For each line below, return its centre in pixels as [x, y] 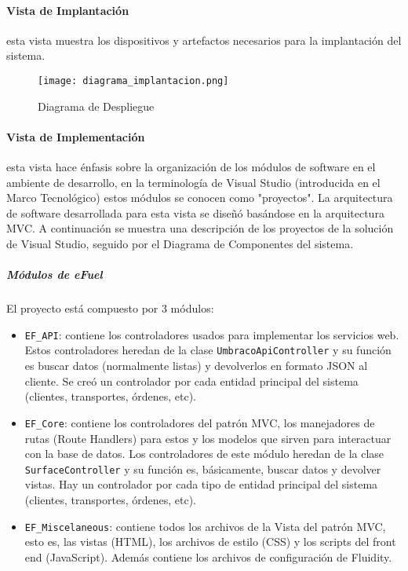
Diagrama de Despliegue [96, 106]
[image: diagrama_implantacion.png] [133, 81]
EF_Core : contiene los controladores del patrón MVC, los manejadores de [200, 422]
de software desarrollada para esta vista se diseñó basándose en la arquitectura [195, 212]
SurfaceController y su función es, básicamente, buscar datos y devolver [203, 469]
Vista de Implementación [76, 136]
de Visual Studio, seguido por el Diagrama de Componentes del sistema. [180, 243]
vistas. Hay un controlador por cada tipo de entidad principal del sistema [201, 484]
